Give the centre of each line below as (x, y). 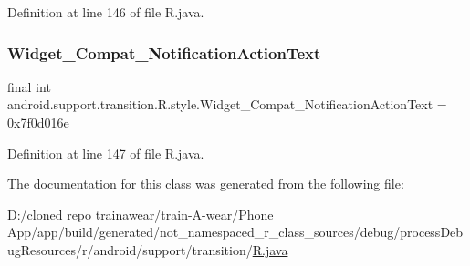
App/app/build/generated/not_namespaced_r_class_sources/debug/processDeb (235, 232)
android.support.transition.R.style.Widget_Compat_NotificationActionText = (227, 104)
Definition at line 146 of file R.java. (106, 12)
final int (29, 86)
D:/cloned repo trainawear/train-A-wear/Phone (141, 214)
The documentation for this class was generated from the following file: (206, 184)
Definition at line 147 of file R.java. (106, 153)
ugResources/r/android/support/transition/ (130, 249)
